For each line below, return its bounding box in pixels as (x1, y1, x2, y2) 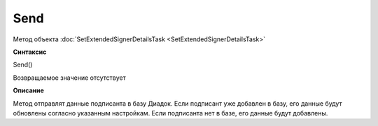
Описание (13, 86, 45, 94)
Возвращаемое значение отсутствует (13, 73, 126, 82)
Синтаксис (13, 48, 47, 56)
